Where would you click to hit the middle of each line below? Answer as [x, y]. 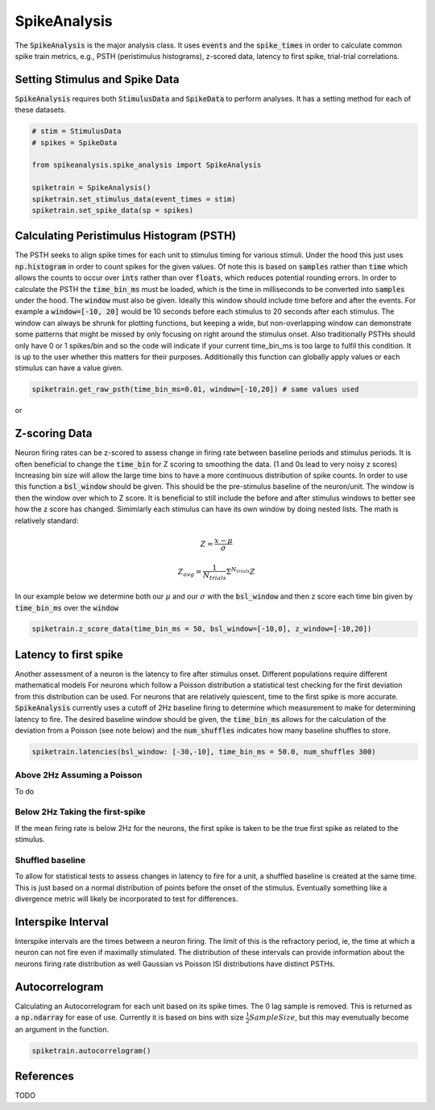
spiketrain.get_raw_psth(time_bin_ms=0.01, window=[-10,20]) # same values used [195, 390]
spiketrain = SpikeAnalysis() [91, 188]
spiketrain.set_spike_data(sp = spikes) [112, 210]
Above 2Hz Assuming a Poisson [79, 775]
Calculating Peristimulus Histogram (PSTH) [126, 236]
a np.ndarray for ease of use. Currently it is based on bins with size [130, 1017]
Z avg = [190, 573]
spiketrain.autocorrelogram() [91, 1050]
